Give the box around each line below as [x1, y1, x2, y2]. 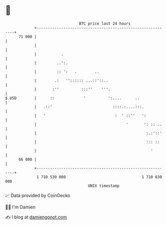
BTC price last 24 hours [79, 21, 131, 26]
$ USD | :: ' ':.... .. [5, 95, 140, 101]
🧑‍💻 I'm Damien [5, 204, 36, 210]
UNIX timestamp [87, 183, 120, 188]
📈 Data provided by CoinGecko [5, 192, 70, 198]
